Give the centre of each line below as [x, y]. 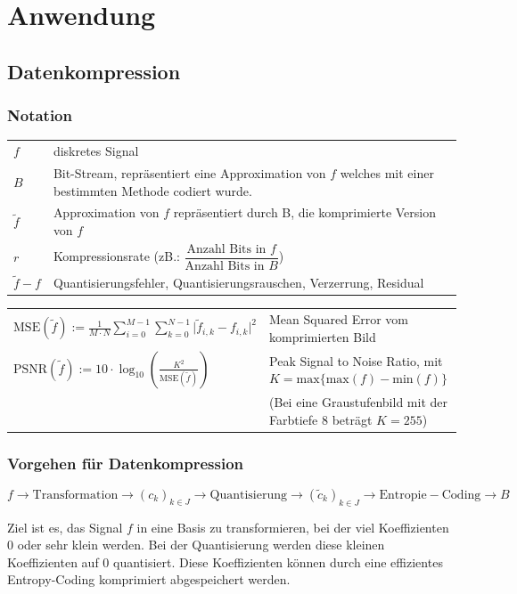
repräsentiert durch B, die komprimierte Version [304, 212]
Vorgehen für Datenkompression [126, 463]
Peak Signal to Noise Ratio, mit [356, 360]
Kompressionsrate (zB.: [116, 256]
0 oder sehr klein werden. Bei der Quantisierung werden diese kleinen [196, 545]
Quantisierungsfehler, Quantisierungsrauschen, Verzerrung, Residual [238, 283]
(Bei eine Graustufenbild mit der [358, 401]
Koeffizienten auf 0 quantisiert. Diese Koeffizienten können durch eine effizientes [225, 561]
